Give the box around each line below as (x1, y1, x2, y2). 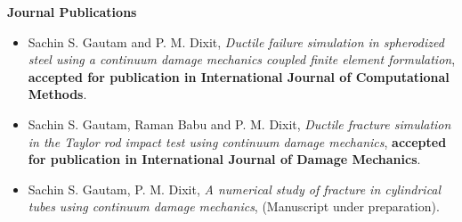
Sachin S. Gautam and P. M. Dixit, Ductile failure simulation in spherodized (28, 32, 444, 51)
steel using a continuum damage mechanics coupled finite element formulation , (28, 50, 456, 69)
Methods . (28, 85, 87, 103)
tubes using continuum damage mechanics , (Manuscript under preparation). (28, 197, 440, 216)
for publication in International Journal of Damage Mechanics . (28, 150, 421, 169)
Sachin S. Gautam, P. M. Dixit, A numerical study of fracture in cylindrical (28, 179, 442, 198)
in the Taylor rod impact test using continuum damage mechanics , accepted (28, 132, 447, 151)
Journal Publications (7, 3, 137, 21)
